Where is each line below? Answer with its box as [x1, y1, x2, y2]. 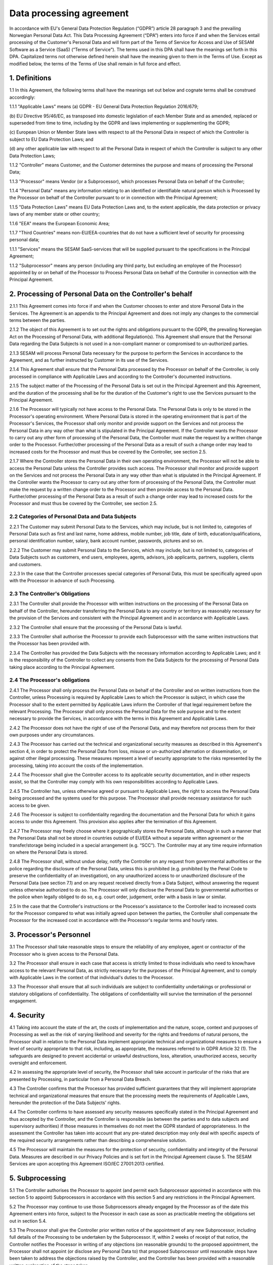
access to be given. [9, 802, 51, 808]
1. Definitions [9, 74, 52, 82]
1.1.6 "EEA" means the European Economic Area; [9, 220, 110, 226]
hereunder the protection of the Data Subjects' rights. [9, 1100, 121, 1106]
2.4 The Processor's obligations [9, 677, 90, 684]
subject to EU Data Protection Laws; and [9, 136, 94, 142]
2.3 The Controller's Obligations [9, 590, 90, 597]
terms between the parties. [9, 317, 66, 323]
